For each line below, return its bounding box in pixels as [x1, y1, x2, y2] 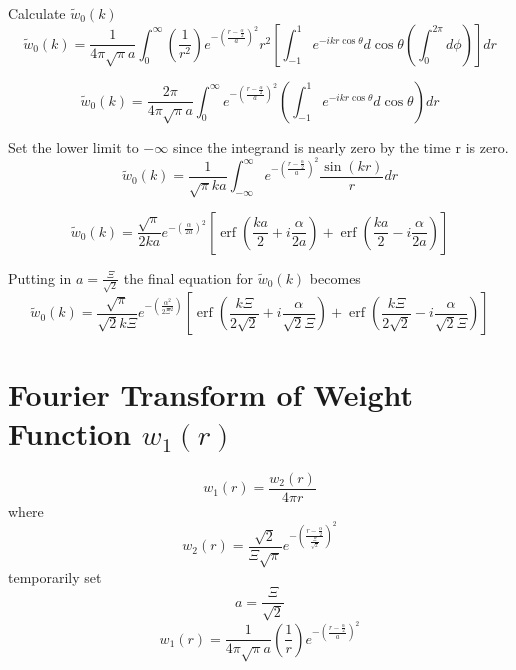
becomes [309, 267, 361, 288]
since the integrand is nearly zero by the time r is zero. [172, 136, 509, 157]
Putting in [8, 267, 72, 288]
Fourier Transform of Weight [8, 373, 414, 414]
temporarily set [8, 566, 102, 587]
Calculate [8, 3, 66, 23]
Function [8, 412, 132, 453]
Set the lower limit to [8, 136, 139, 157]
